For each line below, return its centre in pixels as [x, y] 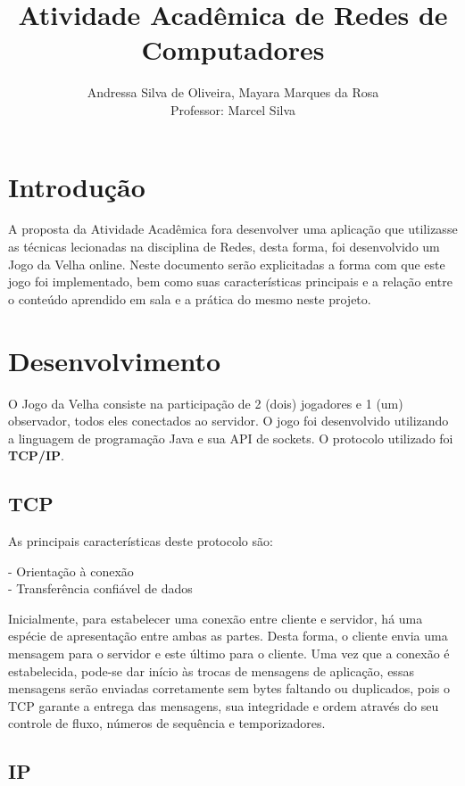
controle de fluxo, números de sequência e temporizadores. [167, 723]
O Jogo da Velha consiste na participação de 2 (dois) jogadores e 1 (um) [206, 403]
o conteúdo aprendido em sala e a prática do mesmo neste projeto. [190, 298]
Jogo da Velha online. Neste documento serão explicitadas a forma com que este [227, 264]
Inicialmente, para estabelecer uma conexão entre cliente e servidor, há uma [216, 618]
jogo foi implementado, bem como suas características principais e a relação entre [230, 281]
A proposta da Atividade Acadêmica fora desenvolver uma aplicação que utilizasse [233, 229]
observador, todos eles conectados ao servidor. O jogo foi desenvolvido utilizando [228, 421]
